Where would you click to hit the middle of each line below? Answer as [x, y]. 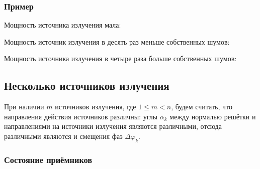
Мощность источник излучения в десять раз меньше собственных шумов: [117, 41]
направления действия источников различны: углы [81, 116]
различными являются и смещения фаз [63, 136]
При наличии [24, 107]
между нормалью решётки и [213, 116]
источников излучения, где [96, 107]
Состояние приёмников [48, 159]
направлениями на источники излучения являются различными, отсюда [113, 126]
